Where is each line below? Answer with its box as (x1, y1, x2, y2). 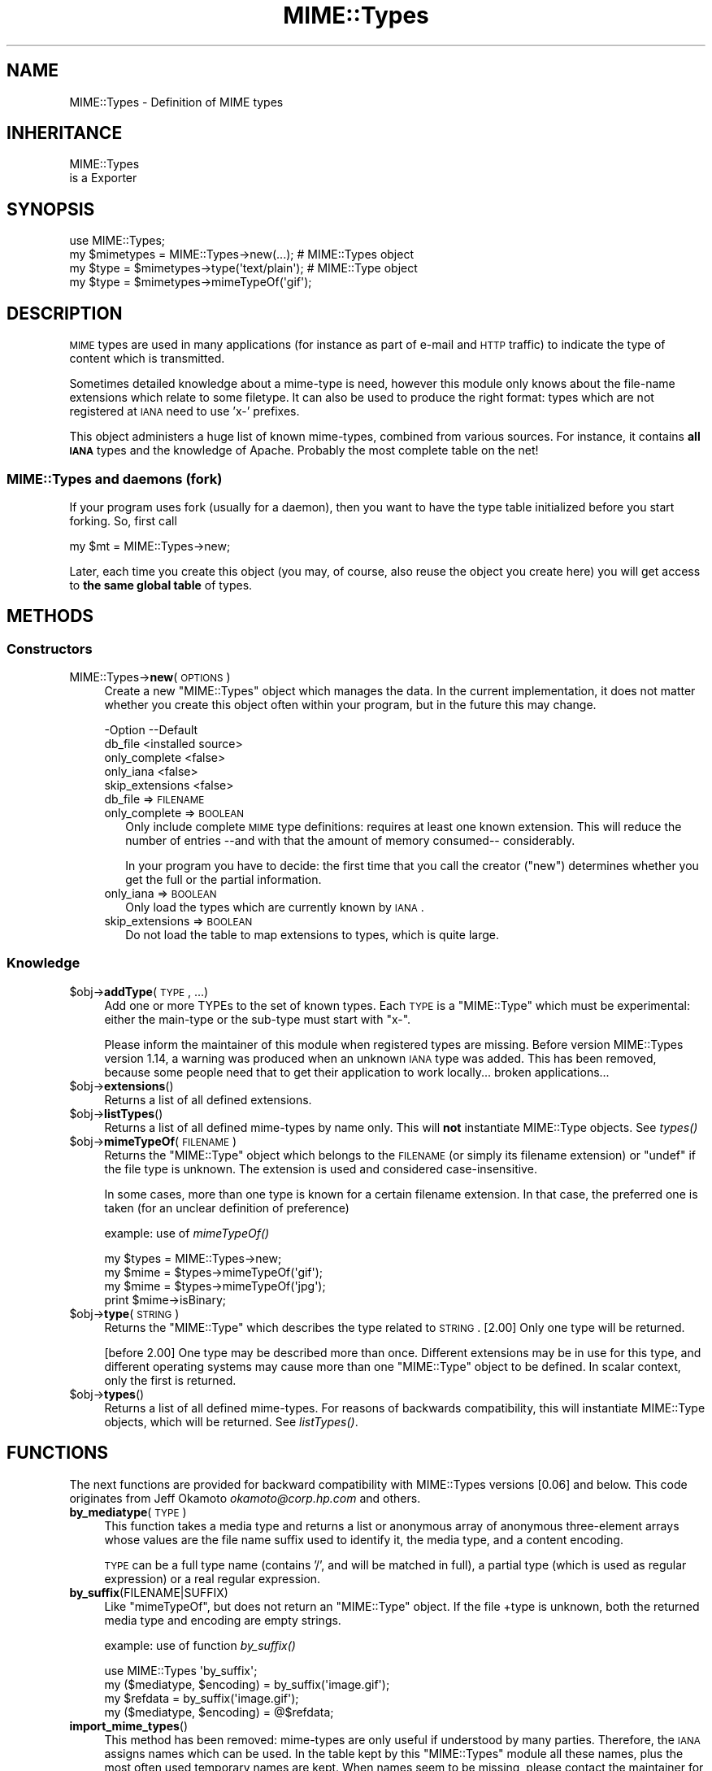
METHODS (7, 606, 94, 627)
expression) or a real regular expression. (104, 1571, 321, 1586)
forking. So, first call (69, 513, 177, 528)
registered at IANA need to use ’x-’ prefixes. (69, 404, 300, 419)
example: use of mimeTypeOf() (104, 1225, 270, 1240)
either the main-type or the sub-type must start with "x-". (104, 1012, 411, 1026)
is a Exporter (69, 171, 137, 185)
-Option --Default (104, 723, 198, 738)
